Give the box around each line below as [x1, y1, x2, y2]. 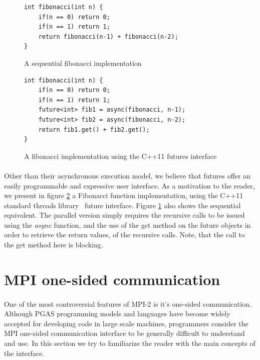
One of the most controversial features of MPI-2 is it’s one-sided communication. [4, 298, 251, 309]
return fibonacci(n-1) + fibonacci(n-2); [38, 33, 178, 40]
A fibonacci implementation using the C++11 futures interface [24, 150, 217, 161]
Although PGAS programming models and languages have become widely [4, 308, 230, 319]
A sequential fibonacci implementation [24, 57, 142, 68]
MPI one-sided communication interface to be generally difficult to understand [4, 328, 245, 338]
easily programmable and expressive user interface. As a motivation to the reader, [4, 180, 255, 191]
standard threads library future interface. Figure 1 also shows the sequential [4, 200, 241, 210]
